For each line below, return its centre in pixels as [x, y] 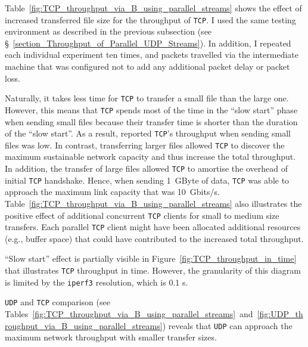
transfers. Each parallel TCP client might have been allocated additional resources [153, 227]
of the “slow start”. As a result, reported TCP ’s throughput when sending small [148, 133]
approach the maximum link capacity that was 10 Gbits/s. [112, 192]
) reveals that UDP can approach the [227, 325]
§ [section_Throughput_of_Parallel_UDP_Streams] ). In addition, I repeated [148, 43]
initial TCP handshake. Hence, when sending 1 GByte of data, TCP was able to [147, 180]
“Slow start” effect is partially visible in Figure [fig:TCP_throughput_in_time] [151, 258]
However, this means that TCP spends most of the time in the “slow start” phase [151, 109]
